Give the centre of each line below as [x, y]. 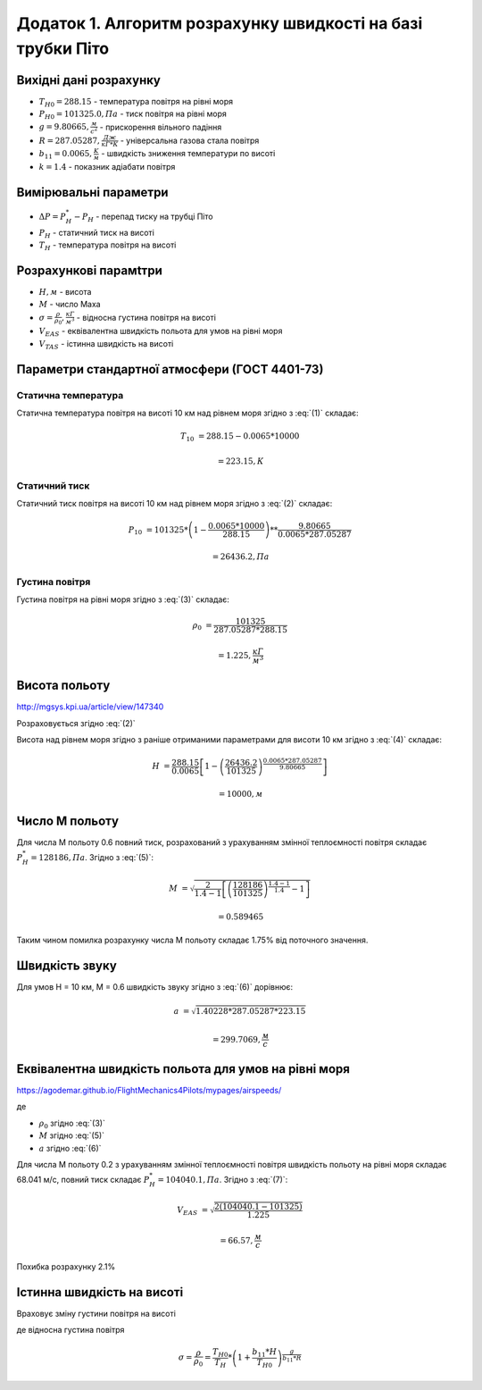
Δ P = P [52, 216]
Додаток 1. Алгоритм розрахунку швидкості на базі [220, 23]
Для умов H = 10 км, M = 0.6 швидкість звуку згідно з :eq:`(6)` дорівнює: [155, 987]
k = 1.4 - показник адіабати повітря [107, 167]
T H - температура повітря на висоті [108, 246]
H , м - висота [65, 291]
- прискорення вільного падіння [161, 127]
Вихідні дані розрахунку [88, 80]
